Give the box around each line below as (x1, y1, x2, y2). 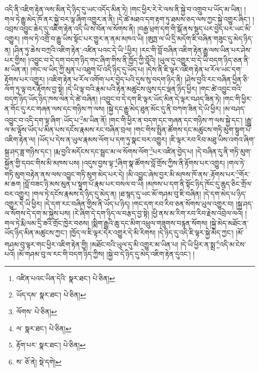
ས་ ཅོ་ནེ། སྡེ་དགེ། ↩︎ (16, 356, 62, 367)
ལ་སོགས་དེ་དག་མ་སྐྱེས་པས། (4, 208, 71, 218)
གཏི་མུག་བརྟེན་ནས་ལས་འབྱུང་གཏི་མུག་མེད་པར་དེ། (4, 169, 124, 179)
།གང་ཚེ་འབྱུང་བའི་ (199, 84, 242, 94)
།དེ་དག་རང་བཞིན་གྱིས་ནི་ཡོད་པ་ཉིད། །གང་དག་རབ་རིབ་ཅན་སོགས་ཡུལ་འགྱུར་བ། (44, 198, 234, 208)
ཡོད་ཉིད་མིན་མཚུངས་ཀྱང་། (4, 227, 68, 238)
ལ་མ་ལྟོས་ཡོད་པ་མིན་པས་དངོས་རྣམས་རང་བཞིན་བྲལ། (4, 124, 132, 135)
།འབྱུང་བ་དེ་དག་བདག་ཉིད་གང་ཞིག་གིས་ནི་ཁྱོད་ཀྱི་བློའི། (28, 54, 156, 65)
